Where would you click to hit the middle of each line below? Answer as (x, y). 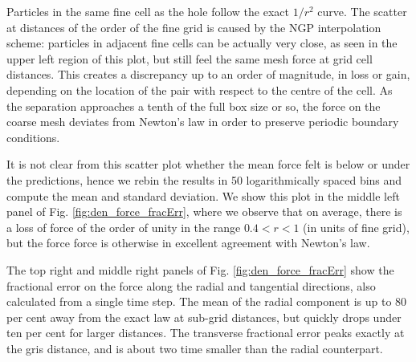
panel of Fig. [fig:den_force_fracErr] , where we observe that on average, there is (204, 212)
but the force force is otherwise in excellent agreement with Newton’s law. (188, 243)
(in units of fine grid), (356, 227)
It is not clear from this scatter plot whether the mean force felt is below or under (208, 164)
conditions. (33, 137)
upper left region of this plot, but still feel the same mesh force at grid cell (190, 58)
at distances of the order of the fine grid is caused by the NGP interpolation (194, 27)
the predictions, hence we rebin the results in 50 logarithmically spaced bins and (204, 179)
